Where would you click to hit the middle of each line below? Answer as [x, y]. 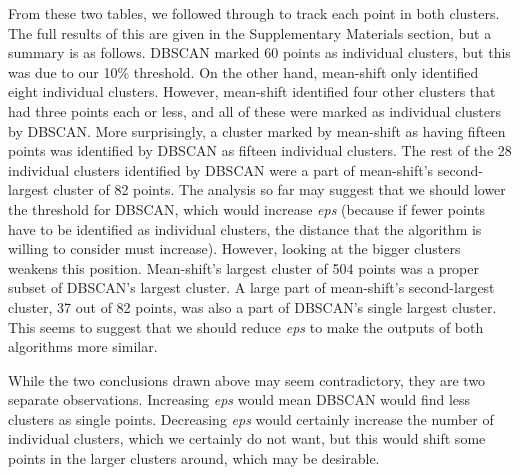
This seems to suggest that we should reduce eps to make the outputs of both [246, 326]
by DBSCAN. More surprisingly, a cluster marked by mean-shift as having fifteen [257, 130]
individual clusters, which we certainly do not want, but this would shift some [247, 438]
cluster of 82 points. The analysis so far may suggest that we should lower [279, 189]
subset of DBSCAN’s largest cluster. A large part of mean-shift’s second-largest [251, 287]
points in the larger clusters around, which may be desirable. [194, 458]
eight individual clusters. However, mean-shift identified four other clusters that [252, 91]
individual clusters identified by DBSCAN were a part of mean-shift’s [221, 169]
